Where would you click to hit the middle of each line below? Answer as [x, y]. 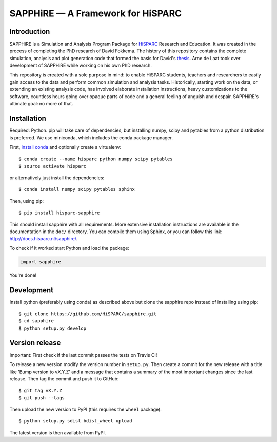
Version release [35, 343]
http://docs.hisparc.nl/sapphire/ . [44, 239]
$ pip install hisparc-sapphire [59, 213]
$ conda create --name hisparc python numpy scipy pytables [96, 159]
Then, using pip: [27, 201]
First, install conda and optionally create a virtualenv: [65, 147]
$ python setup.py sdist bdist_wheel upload [76, 421]
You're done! [23, 275]
